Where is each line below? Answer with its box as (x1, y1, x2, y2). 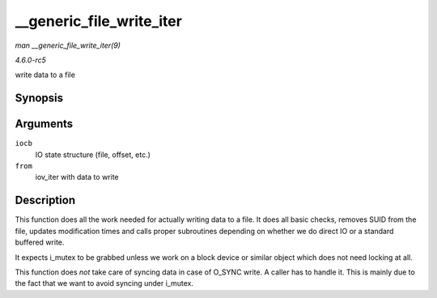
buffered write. (15, 237, 65, 247)
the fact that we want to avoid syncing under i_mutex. (15, 279, 194, 288)
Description (15, 194, 76, 207)
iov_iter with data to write (35, 172, 119, 182)
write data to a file (15, 70, 76, 80)
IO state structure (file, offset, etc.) (35, 150, 151, 160)
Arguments (15, 117, 74, 131)
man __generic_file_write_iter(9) (15, 40, 121, 50)
